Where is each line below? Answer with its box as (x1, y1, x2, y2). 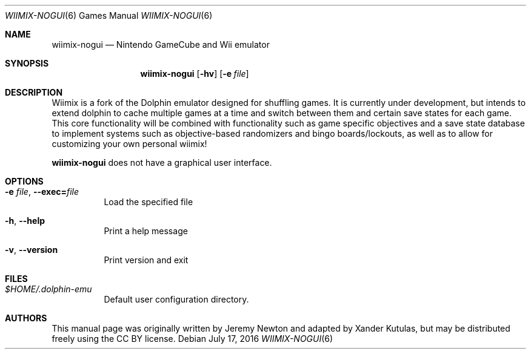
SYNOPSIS (5, 58, 49, 68)
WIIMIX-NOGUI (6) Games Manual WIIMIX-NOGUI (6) (5, 10, 213, 21)
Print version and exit (104, 255, 189, 265)
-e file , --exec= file (5, 186, 79, 197)
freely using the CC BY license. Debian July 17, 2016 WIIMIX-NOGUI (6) (52, 333, 333, 344)
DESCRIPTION (5, 87, 63, 97)
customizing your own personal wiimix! (52, 139, 207, 149)
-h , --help (5, 215, 45, 226)
